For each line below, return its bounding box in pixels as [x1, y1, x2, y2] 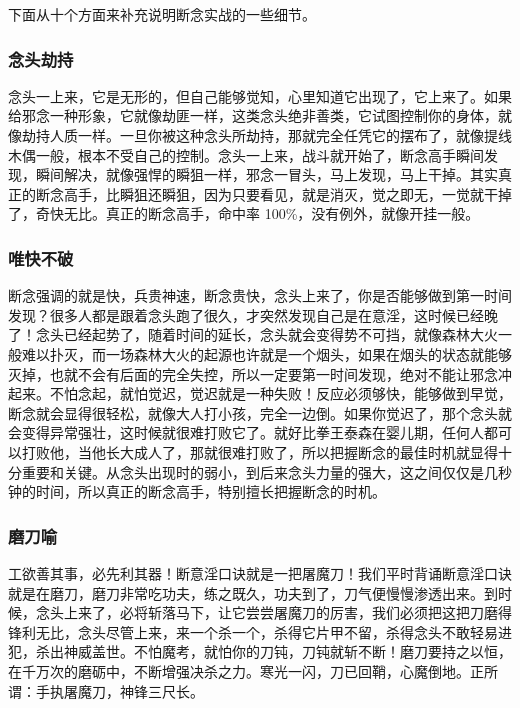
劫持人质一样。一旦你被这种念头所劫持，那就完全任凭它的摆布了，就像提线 [21, 125, 512, 145]
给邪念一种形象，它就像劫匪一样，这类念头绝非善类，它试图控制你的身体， [8, 105, 498, 126]
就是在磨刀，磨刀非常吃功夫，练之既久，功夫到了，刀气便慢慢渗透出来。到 [8, 582, 498, 603]
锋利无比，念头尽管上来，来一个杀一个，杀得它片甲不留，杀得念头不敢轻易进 [8, 621, 512, 642]
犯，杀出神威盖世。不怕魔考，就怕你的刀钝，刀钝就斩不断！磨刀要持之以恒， [8, 641, 512, 662]
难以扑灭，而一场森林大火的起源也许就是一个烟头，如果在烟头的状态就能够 [21, 343, 512, 364]
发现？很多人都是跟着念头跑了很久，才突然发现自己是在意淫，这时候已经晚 [8, 304, 498, 325]
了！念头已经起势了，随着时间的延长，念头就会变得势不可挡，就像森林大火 [8, 324, 498, 345]
